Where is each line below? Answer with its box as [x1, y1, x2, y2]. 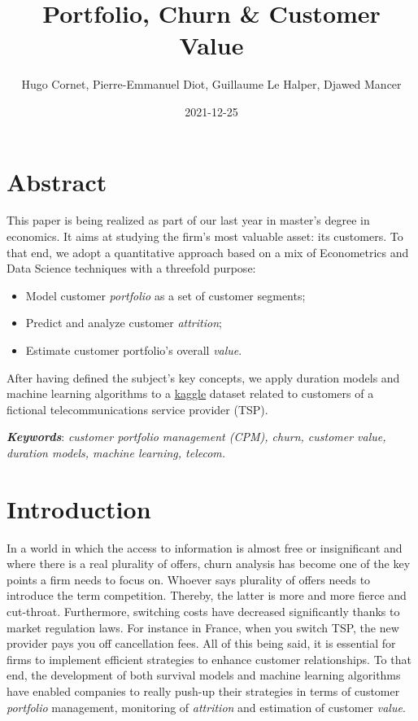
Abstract [7, 164, 107, 198]
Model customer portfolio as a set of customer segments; [25, 286, 306, 304]
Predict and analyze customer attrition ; [25, 314, 222, 331]
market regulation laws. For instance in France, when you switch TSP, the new [7, 618, 399, 636]
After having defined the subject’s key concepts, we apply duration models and [7, 369, 400, 386]
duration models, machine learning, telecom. [7, 444, 226, 461]
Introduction [7, 492, 151, 525]
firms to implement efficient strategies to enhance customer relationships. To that [7, 650, 411, 667]
